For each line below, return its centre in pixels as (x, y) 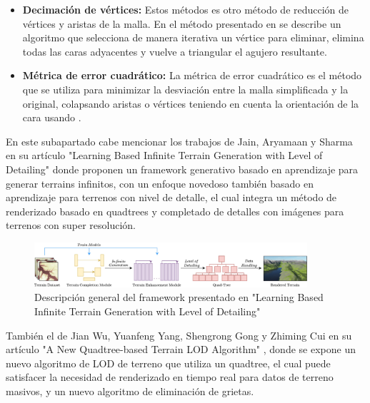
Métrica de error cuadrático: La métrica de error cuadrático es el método (192, 75)
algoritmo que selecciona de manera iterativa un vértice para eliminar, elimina (193, 37)
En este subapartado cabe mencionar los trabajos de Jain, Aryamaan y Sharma (179, 141)
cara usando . (52, 117)
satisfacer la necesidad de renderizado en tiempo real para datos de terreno (170, 377)
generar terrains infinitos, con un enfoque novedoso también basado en (160, 183)
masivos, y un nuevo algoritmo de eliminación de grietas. (130, 391)
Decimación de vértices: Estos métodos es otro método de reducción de (186, 9)
